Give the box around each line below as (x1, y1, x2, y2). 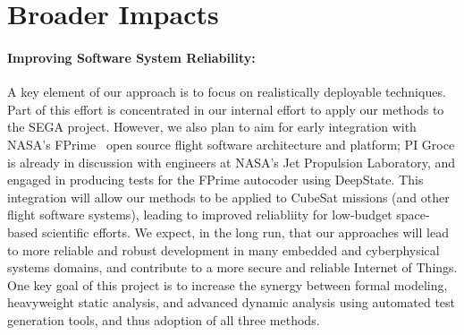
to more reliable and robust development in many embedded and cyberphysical (7, 240, 440, 259)
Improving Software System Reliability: (7, 47, 256, 66)
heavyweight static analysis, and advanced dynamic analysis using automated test (7, 293, 456, 312)
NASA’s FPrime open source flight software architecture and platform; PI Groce (7, 134, 455, 153)
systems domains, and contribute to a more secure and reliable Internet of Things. (7, 258, 458, 277)
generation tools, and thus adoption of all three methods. (7, 310, 320, 329)
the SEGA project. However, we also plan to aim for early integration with (7, 117, 417, 136)
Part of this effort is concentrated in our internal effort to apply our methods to (7, 99, 444, 118)
